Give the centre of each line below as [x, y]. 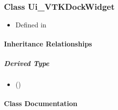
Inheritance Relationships [48, 44]
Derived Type [27, 63]
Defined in [31, 25]
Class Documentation [41, 103]
